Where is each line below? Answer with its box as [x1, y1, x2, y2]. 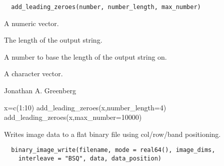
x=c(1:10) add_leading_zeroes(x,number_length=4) [4, 102, 166, 112]
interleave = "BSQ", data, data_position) [18, 155, 161, 162]
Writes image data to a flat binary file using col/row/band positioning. [4, 128, 221, 139]
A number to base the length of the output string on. [4, 51, 167, 62]
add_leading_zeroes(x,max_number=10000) [4, 112, 142, 122]
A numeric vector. [4, 18, 59, 28]
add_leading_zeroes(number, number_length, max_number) [11, 4, 201, 11]
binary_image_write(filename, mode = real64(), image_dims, [11, 146, 215, 154]
